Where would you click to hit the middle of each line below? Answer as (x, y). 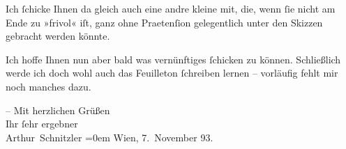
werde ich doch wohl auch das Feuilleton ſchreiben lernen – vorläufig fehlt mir (172, 73)
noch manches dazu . (48, 86)
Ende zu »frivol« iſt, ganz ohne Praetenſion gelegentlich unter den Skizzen (164, 22)
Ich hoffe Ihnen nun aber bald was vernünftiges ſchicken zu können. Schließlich (173, 59)
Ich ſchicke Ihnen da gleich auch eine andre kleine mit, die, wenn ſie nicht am (171, 8)
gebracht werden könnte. (58, 36)
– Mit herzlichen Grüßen (58, 110)
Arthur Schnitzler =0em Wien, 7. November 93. (110, 137)
